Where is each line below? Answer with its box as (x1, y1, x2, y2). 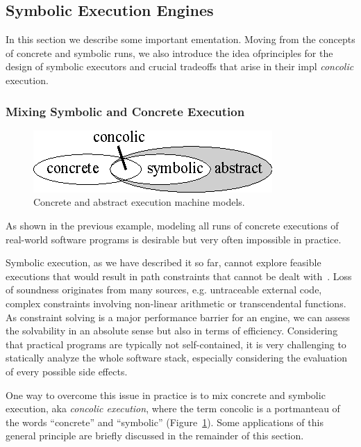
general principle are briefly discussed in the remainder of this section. (6, 428, 304, 443)
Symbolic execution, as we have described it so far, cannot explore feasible (6, 255, 321, 270)
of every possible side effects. (6, 364, 128, 378)
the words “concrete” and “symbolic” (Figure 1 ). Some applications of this (6, 414, 324, 429)
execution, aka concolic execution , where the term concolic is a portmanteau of (6, 401, 340, 416)
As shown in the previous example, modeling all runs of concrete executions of (6, 218, 339, 232)
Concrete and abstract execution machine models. (33, 195, 245, 209)
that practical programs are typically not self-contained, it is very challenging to (6, 336, 346, 351)
